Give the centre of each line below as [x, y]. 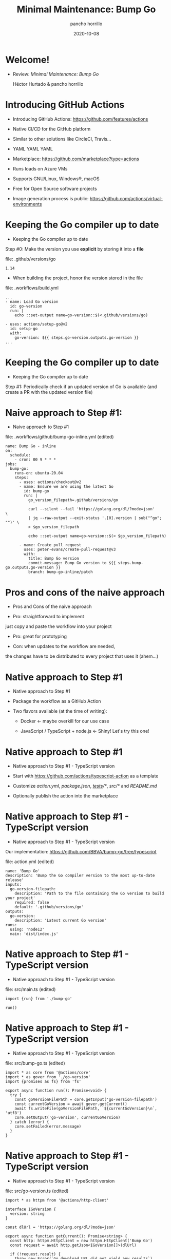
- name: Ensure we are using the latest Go [66, 487]
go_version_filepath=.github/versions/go [73, 500]
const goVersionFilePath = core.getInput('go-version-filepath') [86, 1100]
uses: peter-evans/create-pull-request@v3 [70, 550]
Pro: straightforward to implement [48, 617]
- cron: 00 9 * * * [35, 460]
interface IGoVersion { [31, 1209]
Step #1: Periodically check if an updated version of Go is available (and [81, 387]
